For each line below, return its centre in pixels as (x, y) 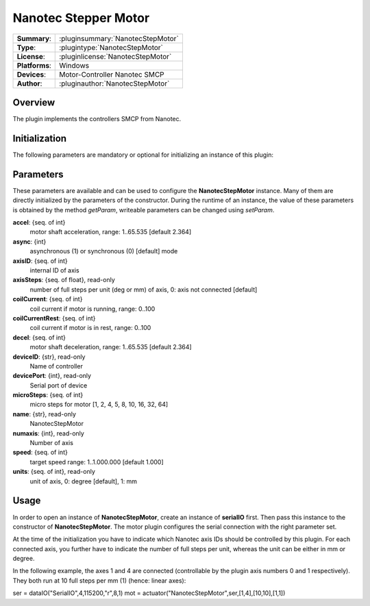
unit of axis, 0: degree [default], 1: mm (83, 481)
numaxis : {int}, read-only (49, 433)
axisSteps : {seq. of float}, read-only (64, 280)
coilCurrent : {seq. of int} (48, 299)
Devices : (31, 74)
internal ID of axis (54, 270)
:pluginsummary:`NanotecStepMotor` (119, 38)
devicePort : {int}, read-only (52, 376)
